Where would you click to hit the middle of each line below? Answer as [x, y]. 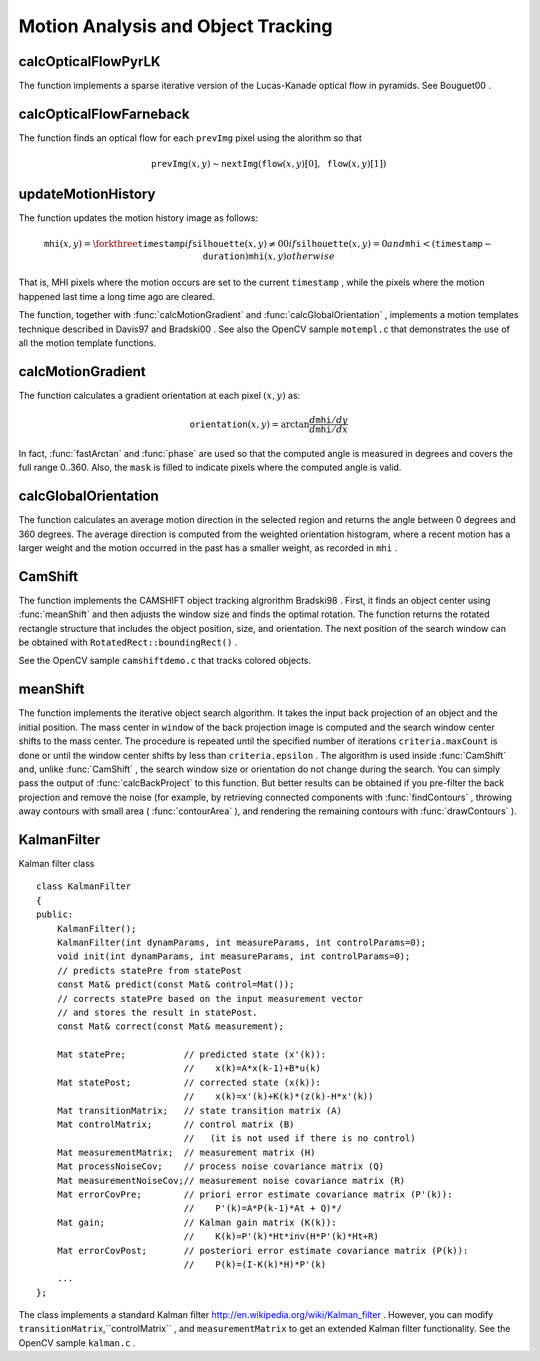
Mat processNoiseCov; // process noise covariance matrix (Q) [220, 1166]
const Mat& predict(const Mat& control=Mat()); [175, 984]
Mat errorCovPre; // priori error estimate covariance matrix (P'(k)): [254, 1194]
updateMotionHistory [87, 194]
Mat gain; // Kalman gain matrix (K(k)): [196, 1222]
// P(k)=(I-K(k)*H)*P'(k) [255, 1264]
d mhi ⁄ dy [329, 420]
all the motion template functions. [87, 343]
